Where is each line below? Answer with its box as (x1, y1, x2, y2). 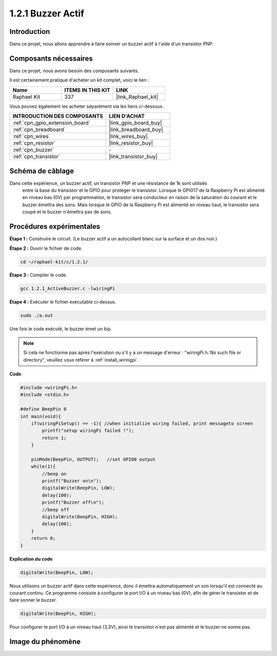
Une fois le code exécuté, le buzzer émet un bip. (9, 326, 112, 332)
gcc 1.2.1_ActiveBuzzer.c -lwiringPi (20, 286, 115, 292)
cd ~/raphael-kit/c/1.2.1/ (20, 259, 88, 265)
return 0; (31, 535, 56, 541)
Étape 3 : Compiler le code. (9, 272, 68, 278)
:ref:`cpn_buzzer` (12, 146, 54, 153)
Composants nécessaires (9, 54, 93, 63)
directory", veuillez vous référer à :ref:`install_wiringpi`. (23, 356, 139, 363)
